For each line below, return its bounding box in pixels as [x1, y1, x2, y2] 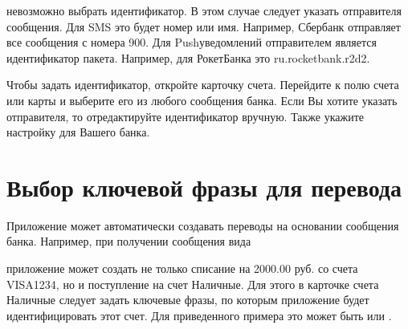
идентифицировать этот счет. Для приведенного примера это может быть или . [6, 307, 392, 323]
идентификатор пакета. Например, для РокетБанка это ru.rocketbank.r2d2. [6, 49, 370, 66]
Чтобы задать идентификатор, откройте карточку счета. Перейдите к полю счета [6, 76, 399, 93]
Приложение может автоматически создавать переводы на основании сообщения [6, 217, 399, 234]
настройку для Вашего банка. [6, 124, 150, 140]
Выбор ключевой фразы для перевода [6, 170, 402, 203]
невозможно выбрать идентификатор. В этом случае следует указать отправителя [6, 2, 402, 18]
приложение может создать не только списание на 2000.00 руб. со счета [6, 260, 358, 277]
